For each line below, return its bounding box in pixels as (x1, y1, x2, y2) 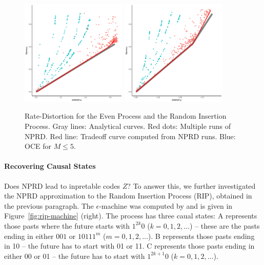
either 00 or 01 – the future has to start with (4, 250, 145, 261)
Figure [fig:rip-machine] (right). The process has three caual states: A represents (4, 210, 257, 221)
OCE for (25, 141, 51, 151)
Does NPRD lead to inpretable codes (4, 180, 120, 191)
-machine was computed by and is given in (99, 200, 233, 211)
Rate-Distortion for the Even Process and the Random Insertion (25, 111, 227, 121)
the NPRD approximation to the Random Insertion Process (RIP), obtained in (4, 190, 252, 201)
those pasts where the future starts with (4, 220, 130, 231)
